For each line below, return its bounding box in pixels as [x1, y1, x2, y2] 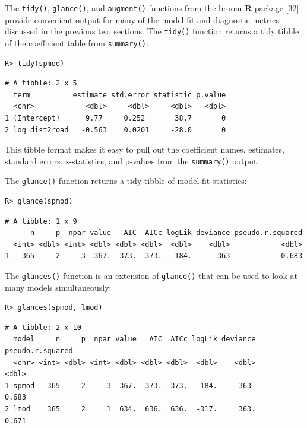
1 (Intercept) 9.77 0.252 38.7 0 [5, 113, 226, 122]
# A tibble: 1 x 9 [5, 217, 77, 226]
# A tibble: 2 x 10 [5, 323, 81, 332]
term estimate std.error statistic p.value [13, 90, 226, 99]
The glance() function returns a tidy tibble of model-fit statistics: [5, 175, 247, 187]
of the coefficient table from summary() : [5, 36, 148, 49]
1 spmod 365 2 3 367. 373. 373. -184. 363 [5, 381, 252, 390]
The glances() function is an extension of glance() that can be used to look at [5, 270, 297, 281]
